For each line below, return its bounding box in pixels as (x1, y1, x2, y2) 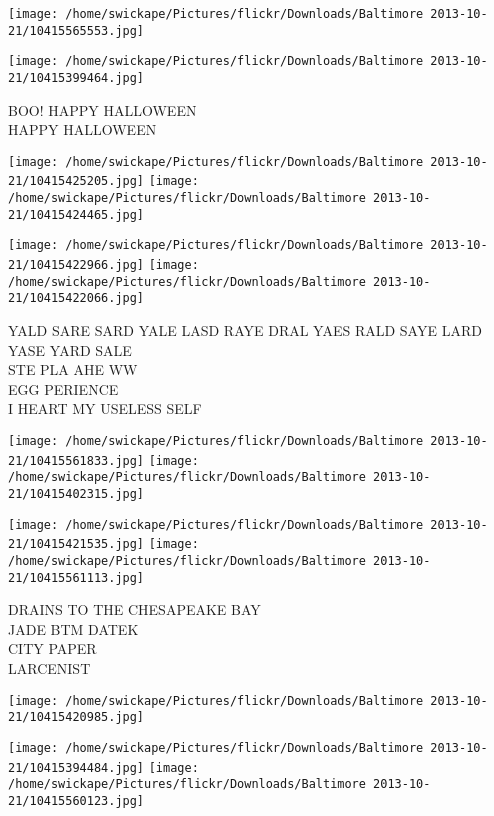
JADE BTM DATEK (8, 618, 139, 639)
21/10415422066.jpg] (8, 291, 145, 306)
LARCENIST (8, 658, 91, 679)
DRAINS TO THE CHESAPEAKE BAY (8, 599, 261, 620)
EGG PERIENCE (8, 378, 119, 399)
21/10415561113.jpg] (8, 570, 145, 585)
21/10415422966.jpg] (8, 258, 145, 273)
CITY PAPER (8, 638, 97, 659)
